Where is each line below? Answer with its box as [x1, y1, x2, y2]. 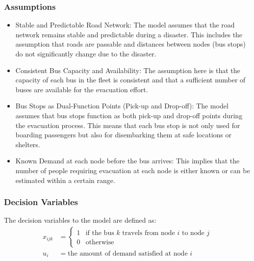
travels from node [122, 229, 175, 236]
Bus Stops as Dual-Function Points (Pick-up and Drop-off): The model [15, 101, 229, 111]
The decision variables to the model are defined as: [4, 215, 156, 225]
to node [181, 229, 204, 236]
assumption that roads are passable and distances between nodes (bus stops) [15, 39, 246, 49]
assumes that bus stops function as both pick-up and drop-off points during [15, 110, 243, 120]
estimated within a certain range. [15, 175, 115, 185]
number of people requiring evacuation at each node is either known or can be [15, 165, 250, 175]
